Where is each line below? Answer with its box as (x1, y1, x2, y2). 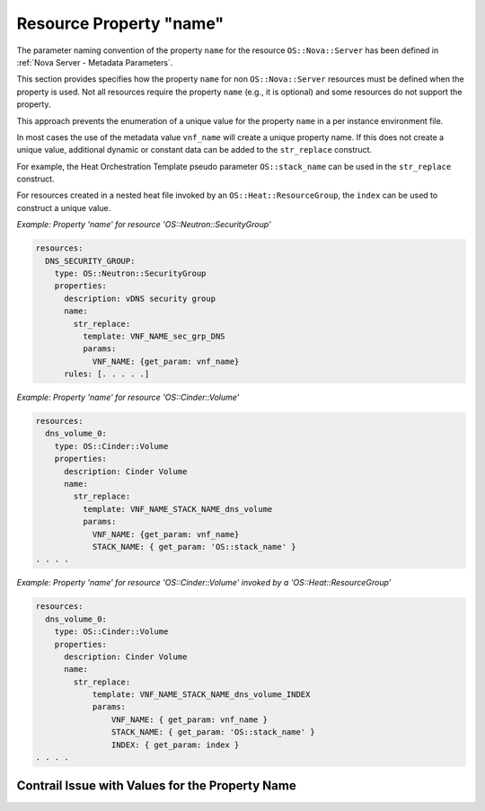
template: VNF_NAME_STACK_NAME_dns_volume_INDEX (92, 690, 311, 700)
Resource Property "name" (16, 13, 225, 33)
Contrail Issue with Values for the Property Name (16, 778, 296, 794)
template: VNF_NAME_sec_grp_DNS (82, 331, 225, 341)
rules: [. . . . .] (64, 369, 150, 379)
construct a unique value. (16, 202, 111, 213)
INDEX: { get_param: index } (110, 739, 240, 750)
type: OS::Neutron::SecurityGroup (54, 269, 207, 278)
